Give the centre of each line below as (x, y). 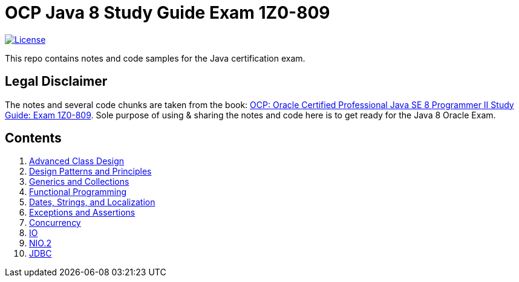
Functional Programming (78, 192)
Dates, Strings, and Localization (92, 202)
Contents (33, 138)
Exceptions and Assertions (82, 213)
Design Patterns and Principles (90, 171)
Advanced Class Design (77, 161)
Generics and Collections (79, 182)
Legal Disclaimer (56, 82)
